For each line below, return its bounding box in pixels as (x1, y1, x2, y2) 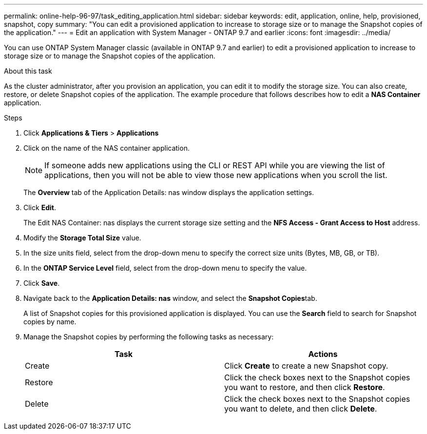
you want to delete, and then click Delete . (224, 404, 377, 414)
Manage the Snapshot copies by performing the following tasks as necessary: (23, 333, 274, 341)
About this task (4, 67, 52, 75)
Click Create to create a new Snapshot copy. (224, 361, 388, 371)
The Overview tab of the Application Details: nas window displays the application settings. (23, 188, 314, 197)
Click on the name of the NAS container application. (23, 144, 190, 152)
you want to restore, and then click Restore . (224, 382, 385, 392)
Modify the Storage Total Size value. (23, 234, 141, 242)
